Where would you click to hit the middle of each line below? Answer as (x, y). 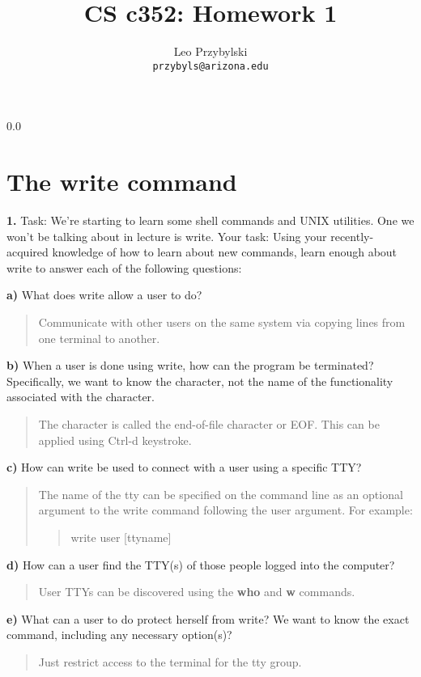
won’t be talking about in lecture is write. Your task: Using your (167, 236)
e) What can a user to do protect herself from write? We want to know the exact (208, 618)
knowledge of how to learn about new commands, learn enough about (225, 252)
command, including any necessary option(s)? (119, 635)
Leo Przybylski (210, 51)
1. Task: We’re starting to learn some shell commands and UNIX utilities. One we (210, 220)
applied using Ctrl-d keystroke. (115, 440)
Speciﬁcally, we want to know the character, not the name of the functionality (200, 381)
